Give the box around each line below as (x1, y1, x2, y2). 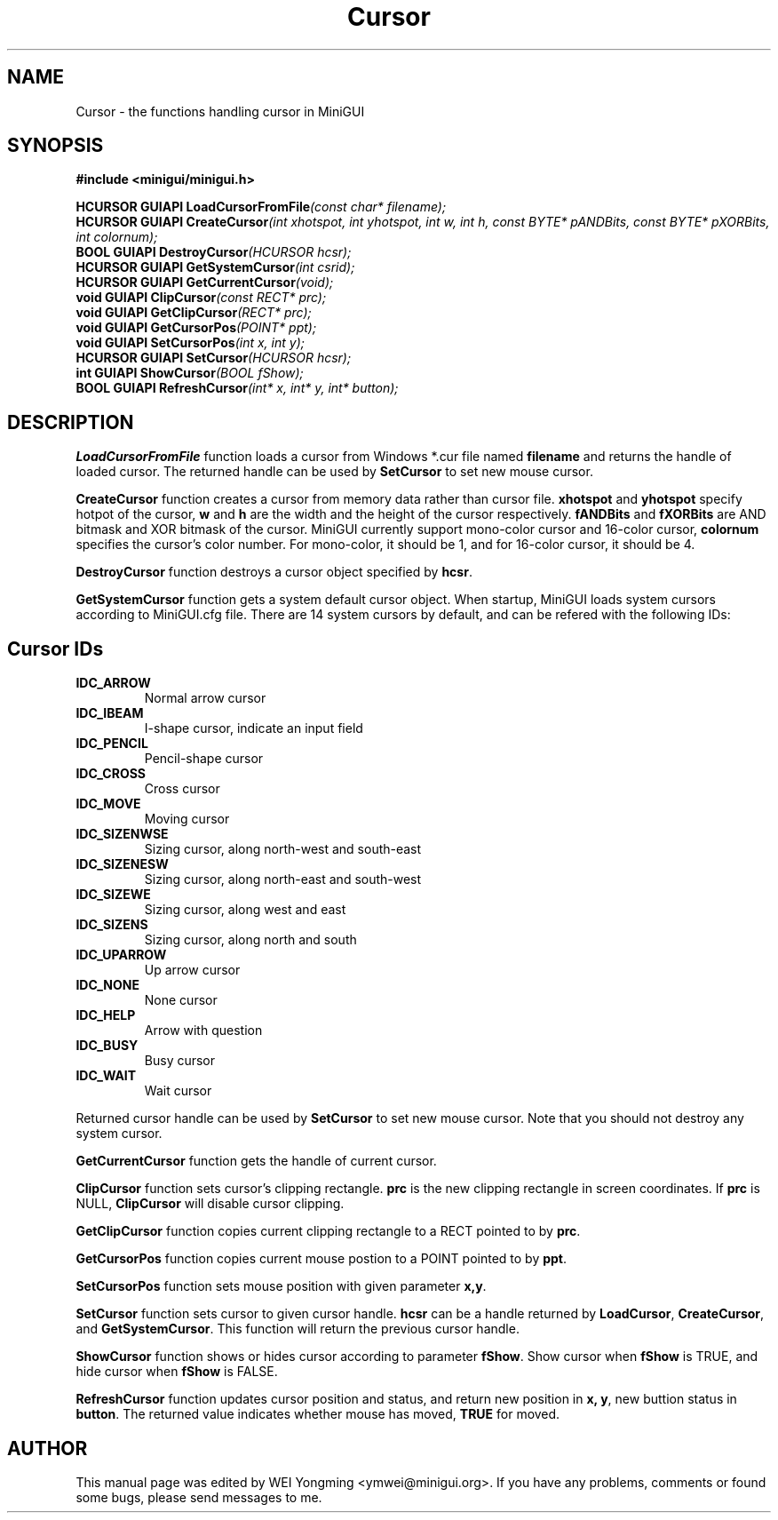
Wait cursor (144, 1083, 212, 1099)
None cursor (144, 992, 218, 1008)
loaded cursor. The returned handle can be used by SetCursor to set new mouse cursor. (75, 464, 593, 480)
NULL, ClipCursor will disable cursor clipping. (75, 1196, 345, 1212)
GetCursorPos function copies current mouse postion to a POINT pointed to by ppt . (75, 1251, 568, 1267)
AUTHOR (7, 1436, 88, 1460)
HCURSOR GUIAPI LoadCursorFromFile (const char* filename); (75, 199, 447, 215)
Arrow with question (144, 1023, 263, 1039)
